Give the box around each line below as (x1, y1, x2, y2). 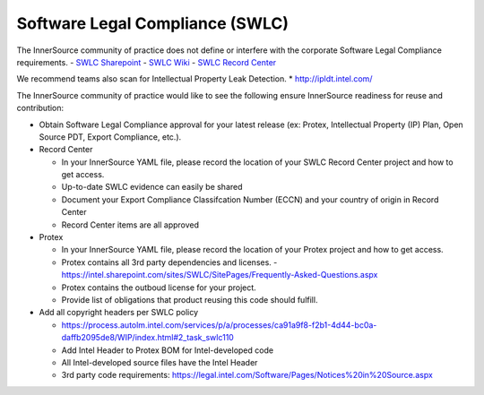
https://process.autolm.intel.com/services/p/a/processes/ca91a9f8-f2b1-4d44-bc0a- (61, 319, 377, 331)
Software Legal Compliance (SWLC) (16, 13, 290, 33)
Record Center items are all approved (61, 219, 200, 230)
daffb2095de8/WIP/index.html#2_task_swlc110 (61, 332, 235, 343)
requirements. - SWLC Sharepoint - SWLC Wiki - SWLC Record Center (16, 56, 277, 67)
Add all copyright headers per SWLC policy (39, 307, 199, 318)
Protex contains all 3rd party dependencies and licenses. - (61, 256, 278, 268)
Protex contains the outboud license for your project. (61, 282, 257, 293)
